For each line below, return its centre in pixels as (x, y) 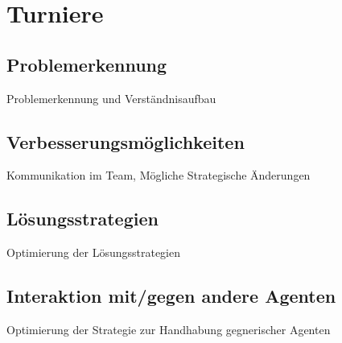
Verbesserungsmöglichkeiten (126, 141)
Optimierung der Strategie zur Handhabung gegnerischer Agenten (169, 329)
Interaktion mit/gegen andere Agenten (171, 296)
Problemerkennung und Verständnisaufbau (111, 98)
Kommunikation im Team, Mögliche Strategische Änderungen (159, 175)
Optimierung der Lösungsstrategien (94, 252)
